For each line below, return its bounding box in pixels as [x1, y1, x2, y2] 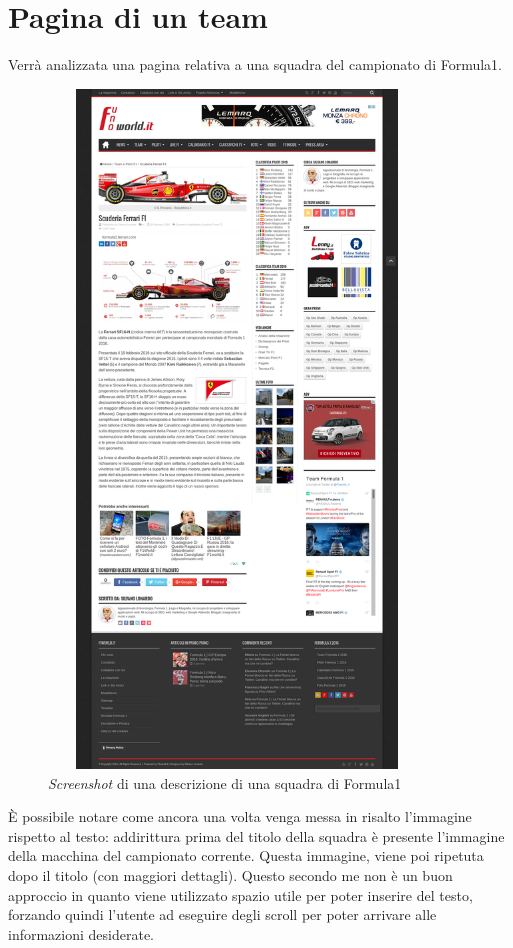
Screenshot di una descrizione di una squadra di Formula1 [48, 772, 402, 793]
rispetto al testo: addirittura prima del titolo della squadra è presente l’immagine [8, 825, 505, 846]
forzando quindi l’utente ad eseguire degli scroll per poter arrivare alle [8, 904, 437, 925]
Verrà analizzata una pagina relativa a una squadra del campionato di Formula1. [8, 54, 503, 75]
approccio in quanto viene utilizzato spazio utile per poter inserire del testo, [8, 884, 473, 905]
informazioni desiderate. [8, 923, 155, 944]
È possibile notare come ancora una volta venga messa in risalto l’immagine [8, 806, 472, 827]
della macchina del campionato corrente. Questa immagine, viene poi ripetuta [8, 845, 484, 866]
